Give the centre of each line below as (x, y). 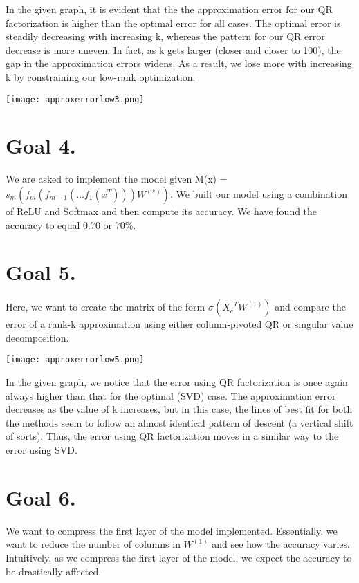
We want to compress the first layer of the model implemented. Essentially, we (172, 530)
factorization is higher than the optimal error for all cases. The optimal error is (173, 22)
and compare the (310, 307)
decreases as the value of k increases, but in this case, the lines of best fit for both (179, 409)
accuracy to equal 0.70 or (59, 224)
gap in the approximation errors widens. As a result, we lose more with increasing (179, 63)
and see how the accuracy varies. (281, 544)
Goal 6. (41, 497)
